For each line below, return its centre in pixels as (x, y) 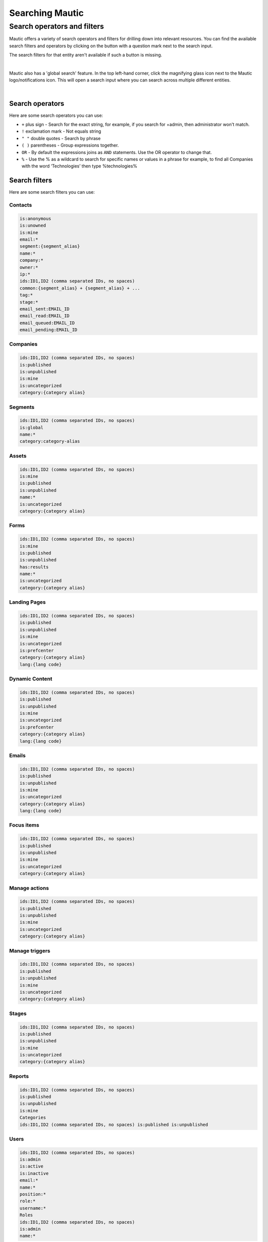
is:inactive (34, 1173)
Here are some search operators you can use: (56, 115)
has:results (34, 567)
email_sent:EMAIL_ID (44, 309)
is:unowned (33, 226)
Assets (18, 456)
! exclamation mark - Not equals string (61, 131)
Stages (18, 1013)
